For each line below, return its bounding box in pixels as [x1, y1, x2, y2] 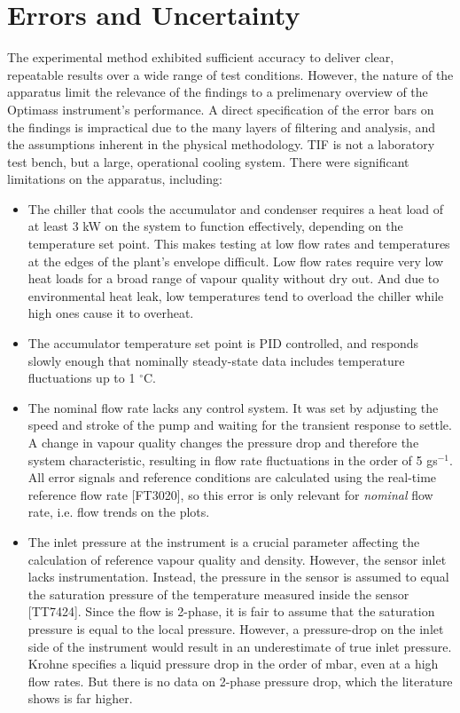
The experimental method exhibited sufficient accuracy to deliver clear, [7, 48, 394, 67]
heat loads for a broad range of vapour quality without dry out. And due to [27, 269, 440, 288]
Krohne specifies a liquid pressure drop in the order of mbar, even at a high [27, 654, 439, 673]
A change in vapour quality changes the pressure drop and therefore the [27, 433, 419, 451]
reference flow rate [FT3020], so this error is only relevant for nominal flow [27, 485, 433, 503]
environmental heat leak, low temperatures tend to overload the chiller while [27, 286, 444, 305]
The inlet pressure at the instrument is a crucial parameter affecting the [27, 532, 420, 551]
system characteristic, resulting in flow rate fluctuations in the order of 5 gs [27, 450, 438, 469]
